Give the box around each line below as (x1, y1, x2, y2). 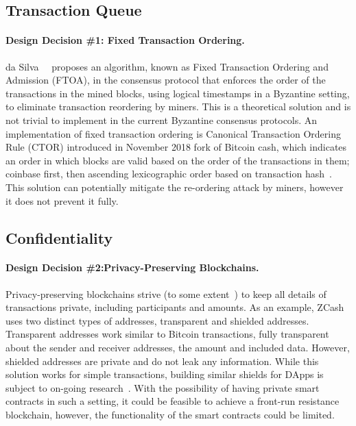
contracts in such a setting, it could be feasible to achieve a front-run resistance (5, 394, 340, 408)
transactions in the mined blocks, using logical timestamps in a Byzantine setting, (5, 86, 350, 100)
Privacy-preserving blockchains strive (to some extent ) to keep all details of (5, 286, 327, 301)
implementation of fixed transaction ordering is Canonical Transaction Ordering (5, 126, 341, 140)
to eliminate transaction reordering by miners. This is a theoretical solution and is (5, 99, 351, 114)
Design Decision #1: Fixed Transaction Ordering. (5, 33, 245, 47)
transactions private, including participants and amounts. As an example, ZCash (5, 300, 344, 314)
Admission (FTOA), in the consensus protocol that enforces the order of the (5, 73, 326, 87)
